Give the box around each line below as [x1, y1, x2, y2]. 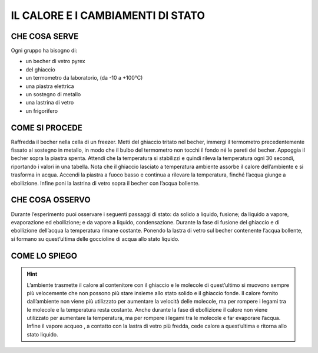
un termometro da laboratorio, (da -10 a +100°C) [25, 74, 143, 81]
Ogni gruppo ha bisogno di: [11, 47, 78, 54]
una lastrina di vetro [25, 99, 74, 106]
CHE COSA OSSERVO [11, 195, 91, 205]
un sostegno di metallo [25, 91, 81, 98]
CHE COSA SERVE [11, 31, 79, 41]
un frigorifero [25, 107, 58, 115]
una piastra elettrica [25, 83, 74, 90]
